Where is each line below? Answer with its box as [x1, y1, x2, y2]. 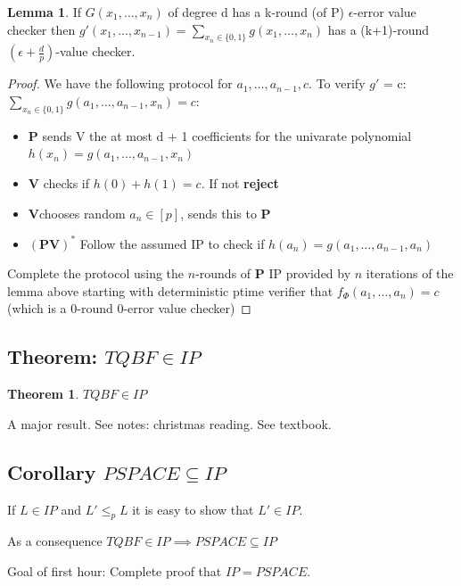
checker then [7, 20, 76, 38]
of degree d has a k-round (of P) [168, 3, 344, 21]
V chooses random [28, 203, 126, 222]
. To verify [309, 74, 366, 93]
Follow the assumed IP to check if [79, 234, 265, 252]
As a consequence [7, 532, 103, 550]
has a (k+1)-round [327, 20, 430, 38]
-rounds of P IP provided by [195, 264, 351, 283]
